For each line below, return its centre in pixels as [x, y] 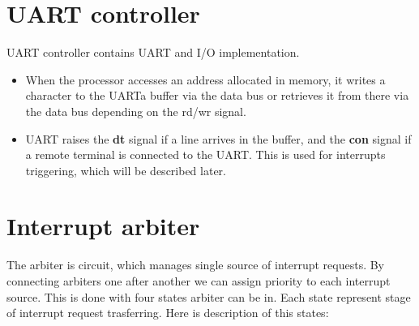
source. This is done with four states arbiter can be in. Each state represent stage [209, 296]
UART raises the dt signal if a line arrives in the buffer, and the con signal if [218, 138]
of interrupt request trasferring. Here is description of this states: [168, 313]
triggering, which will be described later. [126, 170]
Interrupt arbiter [103, 226]
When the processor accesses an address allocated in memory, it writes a [205, 79]
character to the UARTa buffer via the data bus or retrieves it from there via [217, 95]
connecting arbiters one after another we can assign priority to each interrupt [199, 281]
